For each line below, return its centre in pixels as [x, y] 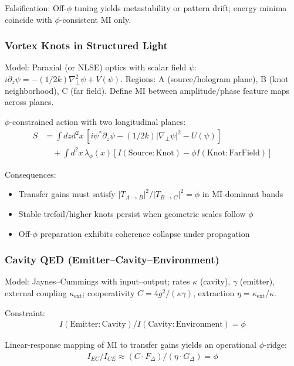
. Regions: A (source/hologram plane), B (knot [205, 79]
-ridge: [276, 345]
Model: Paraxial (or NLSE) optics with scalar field [96, 67]
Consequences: [31, 174]
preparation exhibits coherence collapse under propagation [145, 233]
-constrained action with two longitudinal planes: [98, 121]
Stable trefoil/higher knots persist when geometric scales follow [132, 213]
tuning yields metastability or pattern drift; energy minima [180, 8]
